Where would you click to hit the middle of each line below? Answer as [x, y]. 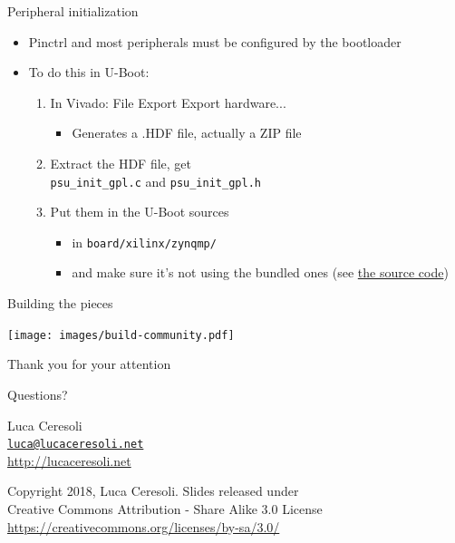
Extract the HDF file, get [121, 163]
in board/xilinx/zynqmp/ [144, 242]
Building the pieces [60, 303]
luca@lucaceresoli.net [76, 445]
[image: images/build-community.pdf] [121, 335]
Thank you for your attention [89, 364]
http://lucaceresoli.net [69, 460]
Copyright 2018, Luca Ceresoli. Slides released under [153, 491]
